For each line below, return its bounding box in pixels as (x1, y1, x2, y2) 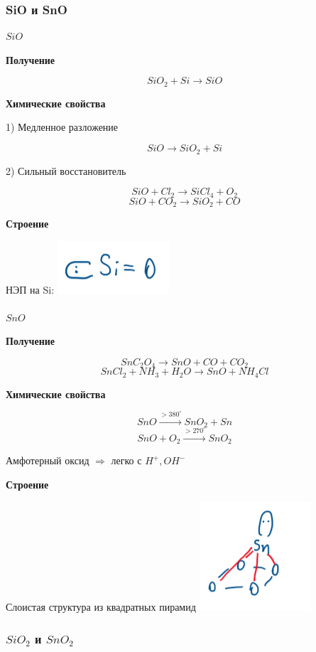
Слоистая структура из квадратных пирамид (6, 599, 196, 614)
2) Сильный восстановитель (6, 163, 126, 178)
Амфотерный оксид (6, 453, 89, 468)
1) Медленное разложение (6, 119, 119, 134)
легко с (111, 453, 142, 468)
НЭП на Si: (6, 282, 55, 296)
